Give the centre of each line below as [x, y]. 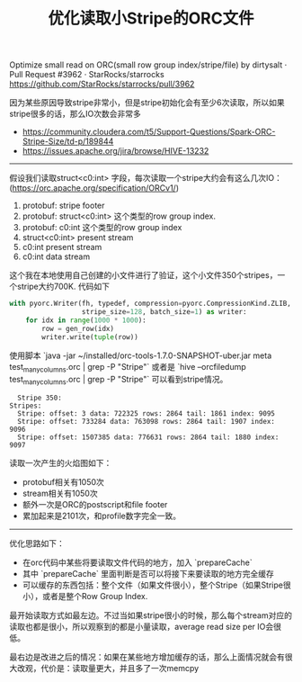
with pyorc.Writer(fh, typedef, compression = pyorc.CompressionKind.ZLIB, [151, 304]
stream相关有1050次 [60, 494]
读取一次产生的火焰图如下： [61, 463]
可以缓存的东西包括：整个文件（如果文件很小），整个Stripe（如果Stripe [152, 585]
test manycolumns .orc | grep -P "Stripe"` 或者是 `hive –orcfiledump [128, 368]
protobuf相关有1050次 [63, 482]
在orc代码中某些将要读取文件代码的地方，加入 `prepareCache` [138, 562]
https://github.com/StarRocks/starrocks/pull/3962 [102, 84]
